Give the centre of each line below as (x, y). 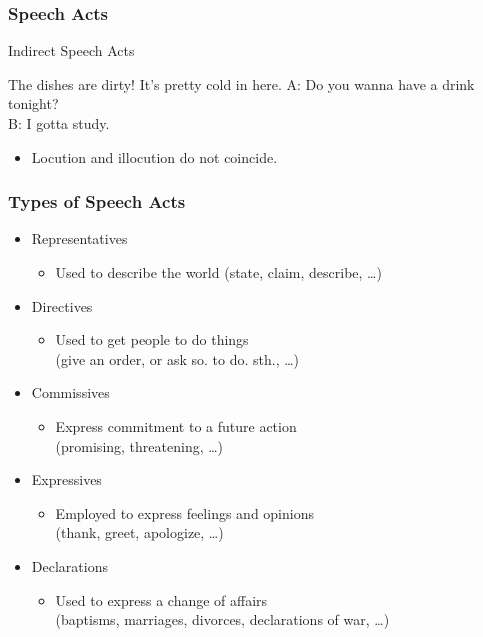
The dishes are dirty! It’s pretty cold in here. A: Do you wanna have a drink (241, 83)
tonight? (33, 103)
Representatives (79, 238)
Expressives (66, 479)
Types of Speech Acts (97, 201)
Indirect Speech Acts (71, 50)
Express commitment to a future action (176, 425)
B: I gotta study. (59, 123)
